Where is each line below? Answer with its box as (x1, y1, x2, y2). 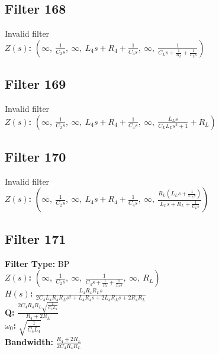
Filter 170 (5, 147, 66, 165)
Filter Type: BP (5, 257, 70, 269)
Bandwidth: (5, 335, 53, 347)
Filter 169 (5, 75, 66, 93)
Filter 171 (5, 229, 66, 247)
